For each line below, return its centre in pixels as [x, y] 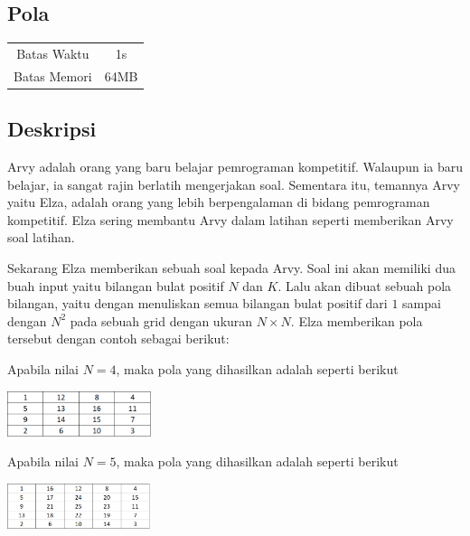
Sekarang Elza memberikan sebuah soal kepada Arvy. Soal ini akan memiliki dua [231, 268]
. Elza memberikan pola [357, 320]
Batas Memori [53, 75]
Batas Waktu [53, 53]
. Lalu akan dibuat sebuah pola [365, 285]
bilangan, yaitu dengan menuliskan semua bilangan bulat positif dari [197, 303]
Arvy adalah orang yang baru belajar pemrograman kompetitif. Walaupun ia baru [235, 167]
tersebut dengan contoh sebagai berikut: [118, 339]
